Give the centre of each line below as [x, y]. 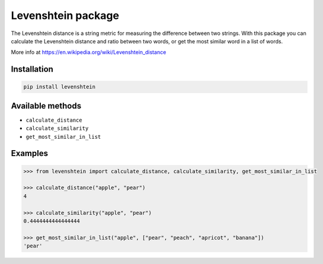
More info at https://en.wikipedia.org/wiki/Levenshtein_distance [89, 52]
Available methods [46, 106]
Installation [32, 69]
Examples [30, 153]
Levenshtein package [65, 15]
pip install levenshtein [60, 87]
